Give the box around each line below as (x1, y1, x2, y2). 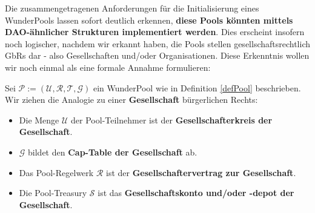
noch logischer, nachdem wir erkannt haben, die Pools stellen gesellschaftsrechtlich (5, 37, 311, 50)
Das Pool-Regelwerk (19, 166, 94, 179)
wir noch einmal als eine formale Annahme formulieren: (5, 61, 211, 73)
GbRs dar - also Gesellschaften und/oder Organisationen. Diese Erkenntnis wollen (5, 49, 310, 62)
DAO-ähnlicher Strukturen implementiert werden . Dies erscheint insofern (5, 25, 305, 38)
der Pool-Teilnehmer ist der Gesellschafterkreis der (71, 113, 273, 126)
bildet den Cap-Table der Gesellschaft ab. (28, 145, 197, 158)
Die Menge (19, 113, 59, 126)
